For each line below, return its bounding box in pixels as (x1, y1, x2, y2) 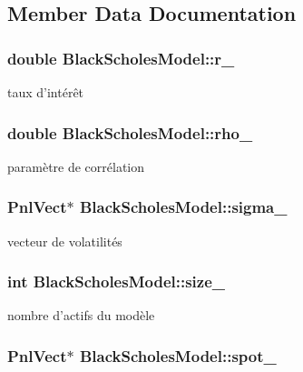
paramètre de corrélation (7, 156, 145, 176)
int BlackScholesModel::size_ (7, 270, 226, 293)
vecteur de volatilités (7, 231, 122, 250)
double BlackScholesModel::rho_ (7, 121, 253, 144)
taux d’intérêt (7, 83, 84, 101)
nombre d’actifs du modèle (7, 306, 155, 325)
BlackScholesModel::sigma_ (79, 196, 288, 218)
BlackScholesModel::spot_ (79, 344, 277, 367)
